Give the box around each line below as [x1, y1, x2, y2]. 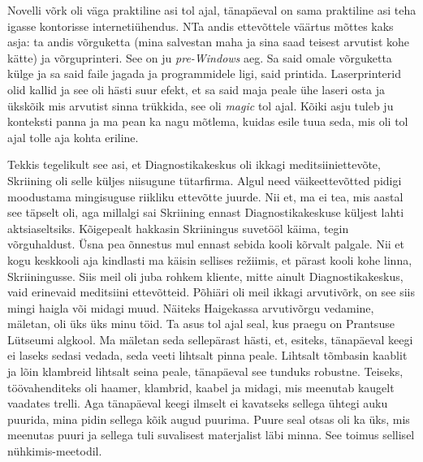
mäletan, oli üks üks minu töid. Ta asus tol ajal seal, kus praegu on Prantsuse [7, 315, 395, 332]
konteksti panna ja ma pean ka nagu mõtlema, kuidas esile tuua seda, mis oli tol [7, 113, 408, 130]
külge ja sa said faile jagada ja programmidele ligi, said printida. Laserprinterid [7, 65, 401, 82]
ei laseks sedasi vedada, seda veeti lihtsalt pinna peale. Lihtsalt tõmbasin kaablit [7, 347, 408, 364]
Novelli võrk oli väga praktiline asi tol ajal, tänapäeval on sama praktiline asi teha [7, 2, 417, 18]
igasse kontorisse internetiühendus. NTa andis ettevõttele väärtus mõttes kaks [7, 17, 394, 34]
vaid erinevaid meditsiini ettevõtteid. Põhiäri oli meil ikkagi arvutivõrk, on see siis [7, 283, 415, 300]
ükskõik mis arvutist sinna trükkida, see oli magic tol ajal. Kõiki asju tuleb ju [7, 97, 394, 114]
